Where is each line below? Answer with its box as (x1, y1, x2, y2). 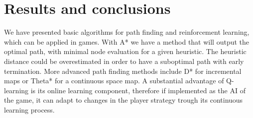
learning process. (4, 104, 55, 115)
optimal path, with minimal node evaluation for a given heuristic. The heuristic (4, 46, 247, 57)
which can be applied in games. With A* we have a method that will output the (4, 36, 250, 47)
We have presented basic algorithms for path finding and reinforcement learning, (4, 27, 250, 37)
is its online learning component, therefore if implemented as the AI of (30, 85, 246, 95)
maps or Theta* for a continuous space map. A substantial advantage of (4, 75, 224, 86)
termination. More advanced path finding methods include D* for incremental (4, 65, 242, 76)
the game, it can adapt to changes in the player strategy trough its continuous (4, 95, 243, 105)
